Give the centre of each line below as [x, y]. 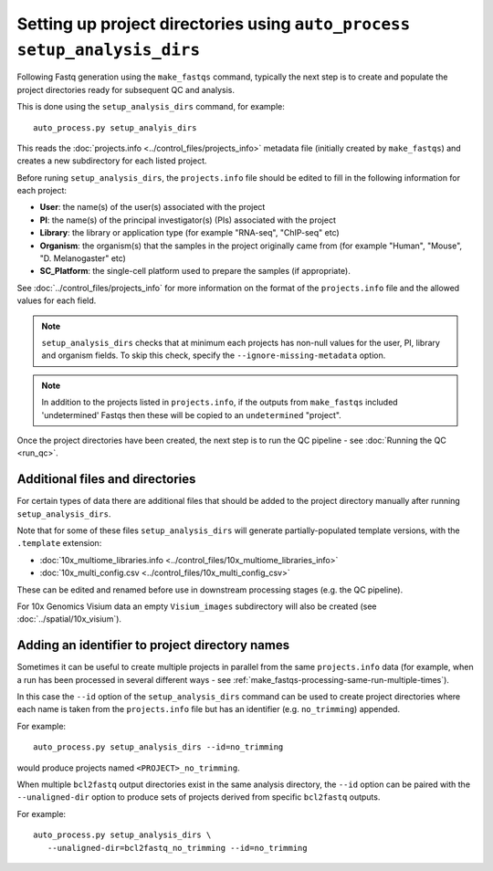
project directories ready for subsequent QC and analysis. [126, 89]
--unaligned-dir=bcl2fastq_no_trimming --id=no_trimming [177, 848]
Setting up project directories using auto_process [214, 24]
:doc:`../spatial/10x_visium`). [69, 619]
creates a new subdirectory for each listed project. [112, 161]
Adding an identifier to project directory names [153, 645]
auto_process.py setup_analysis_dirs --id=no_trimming [158, 747]
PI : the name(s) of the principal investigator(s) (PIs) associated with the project [188, 220]
